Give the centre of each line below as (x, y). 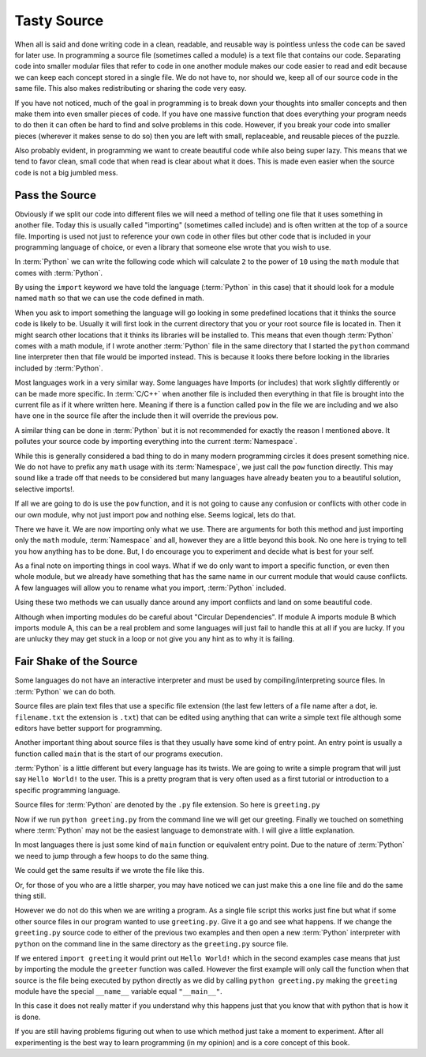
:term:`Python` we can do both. (65, 691)
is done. (28, 1017)
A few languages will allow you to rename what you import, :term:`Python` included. (151, 588)
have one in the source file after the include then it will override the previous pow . (147, 416)
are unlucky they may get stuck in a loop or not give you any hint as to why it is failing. (155, 639)
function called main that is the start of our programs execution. (119, 754)
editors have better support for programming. (88, 728)
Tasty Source (59, 21)
